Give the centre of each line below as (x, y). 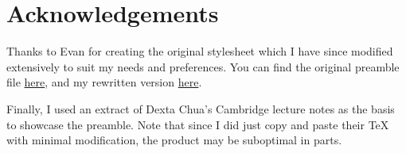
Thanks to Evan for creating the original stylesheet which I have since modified (200, 51)
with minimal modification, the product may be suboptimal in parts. (174, 140)
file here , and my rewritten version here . (104, 82)
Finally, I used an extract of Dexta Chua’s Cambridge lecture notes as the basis (201, 108)
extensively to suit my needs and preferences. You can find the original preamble (203, 66)
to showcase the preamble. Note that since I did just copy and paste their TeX (198, 124)
